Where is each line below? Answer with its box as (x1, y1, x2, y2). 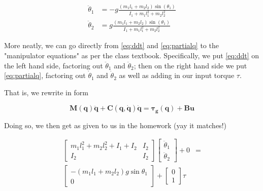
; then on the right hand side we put (134, 60, 247, 70)
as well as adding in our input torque (119, 70, 235, 81)
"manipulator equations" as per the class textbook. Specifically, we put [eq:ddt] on (4, 50, 259, 60)
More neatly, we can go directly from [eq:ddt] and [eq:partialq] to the (4, 40, 219, 51)
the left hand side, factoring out (4, 60, 103, 70)
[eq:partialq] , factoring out (4, 70, 86, 81)
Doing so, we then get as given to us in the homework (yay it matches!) (4, 120, 226, 130)
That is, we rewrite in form (4, 87, 88, 97)
